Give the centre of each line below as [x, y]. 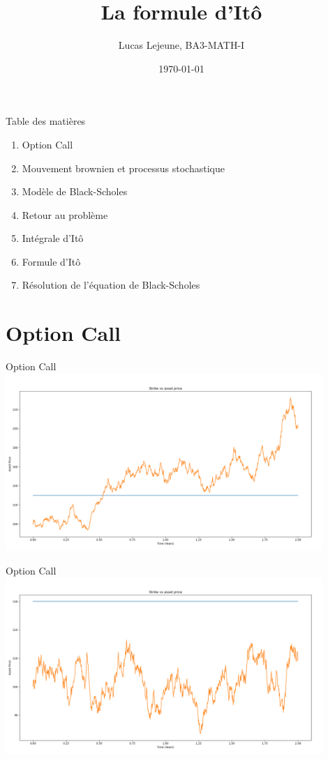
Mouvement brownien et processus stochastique [123, 168]
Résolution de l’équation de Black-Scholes [111, 285]
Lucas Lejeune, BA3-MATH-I [181, 45]
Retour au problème [65, 214]
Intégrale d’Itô [53, 238]
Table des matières [46, 121]
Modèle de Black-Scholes [75, 191]
